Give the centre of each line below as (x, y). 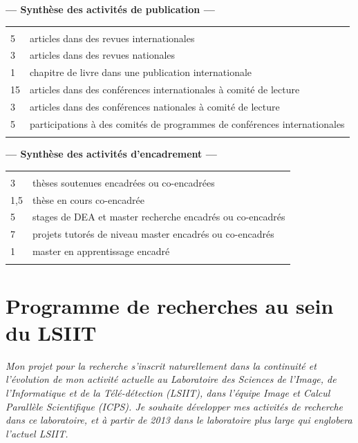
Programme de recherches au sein (170, 305)
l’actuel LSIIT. (37, 433)
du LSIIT (51, 332)
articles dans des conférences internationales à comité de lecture (165, 89)
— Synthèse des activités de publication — (110, 9)
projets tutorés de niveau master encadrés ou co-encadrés (153, 234)
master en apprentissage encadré (101, 251)
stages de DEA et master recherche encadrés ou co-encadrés (159, 217)
